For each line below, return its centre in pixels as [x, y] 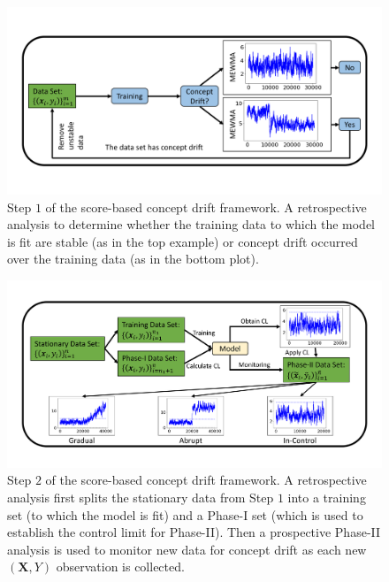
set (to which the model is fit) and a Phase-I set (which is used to [185, 514]
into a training [327, 497]
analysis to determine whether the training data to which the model [191, 224]
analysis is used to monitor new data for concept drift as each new [187, 549]
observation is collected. [120, 567]
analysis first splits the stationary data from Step [141, 497]
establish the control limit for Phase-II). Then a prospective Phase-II [194, 532]
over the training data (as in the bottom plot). [133, 259]
